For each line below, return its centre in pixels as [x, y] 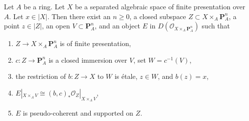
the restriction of [41, 76]
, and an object [117, 26]
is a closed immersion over [88, 60]
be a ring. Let [44, 6]
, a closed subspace [158, 16]
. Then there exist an [79, 16]
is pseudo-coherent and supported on [78, 113]
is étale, [126, 76]
